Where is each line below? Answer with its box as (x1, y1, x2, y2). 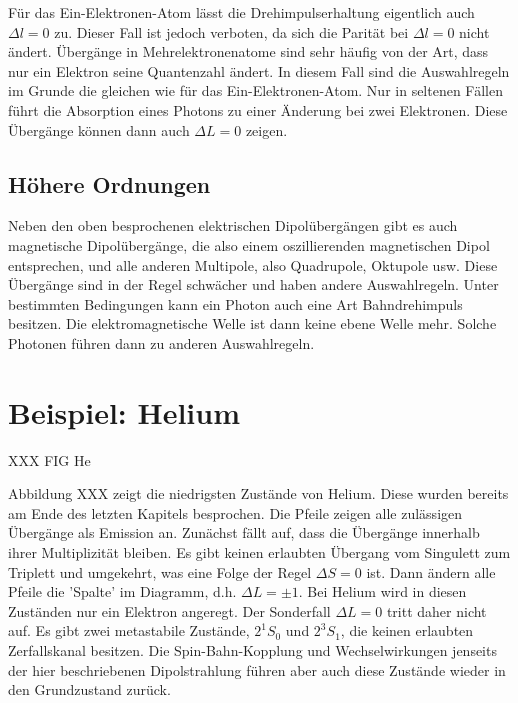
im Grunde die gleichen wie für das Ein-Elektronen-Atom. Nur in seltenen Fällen (8, 80, 503, 101)
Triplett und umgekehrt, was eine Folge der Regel (8, 561, 312, 582)
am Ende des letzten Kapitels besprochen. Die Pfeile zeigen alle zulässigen (8, 502, 463, 523)
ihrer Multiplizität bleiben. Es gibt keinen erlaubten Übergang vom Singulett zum (8, 542, 511, 563)
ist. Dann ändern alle (366, 561, 496, 582)
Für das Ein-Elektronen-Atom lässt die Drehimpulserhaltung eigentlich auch (8, 2, 475, 22)
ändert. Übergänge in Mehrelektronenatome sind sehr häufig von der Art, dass (8, 41, 489, 62)
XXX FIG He (8, 449, 91, 470)
